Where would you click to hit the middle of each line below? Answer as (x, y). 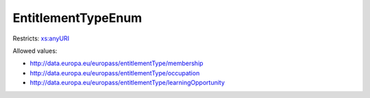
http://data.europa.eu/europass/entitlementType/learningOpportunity (127, 83)
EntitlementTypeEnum (77, 18)
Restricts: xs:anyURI (41, 38)
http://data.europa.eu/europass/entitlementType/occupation (115, 73)
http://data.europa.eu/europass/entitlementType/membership (116, 63)
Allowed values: (35, 51)
